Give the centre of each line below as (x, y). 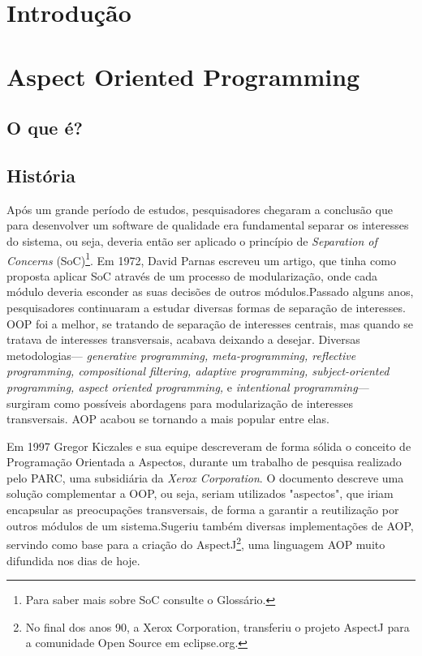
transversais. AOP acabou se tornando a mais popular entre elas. (168, 419)
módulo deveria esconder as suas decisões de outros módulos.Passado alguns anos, (210, 292)
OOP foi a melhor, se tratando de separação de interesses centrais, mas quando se (210, 323)
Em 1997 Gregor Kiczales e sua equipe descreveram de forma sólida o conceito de (209, 446)
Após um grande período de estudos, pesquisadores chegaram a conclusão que (200, 209)
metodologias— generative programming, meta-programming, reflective (181, 355)
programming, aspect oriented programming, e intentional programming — (188, 386)
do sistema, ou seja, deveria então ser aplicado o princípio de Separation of (192, 240)
